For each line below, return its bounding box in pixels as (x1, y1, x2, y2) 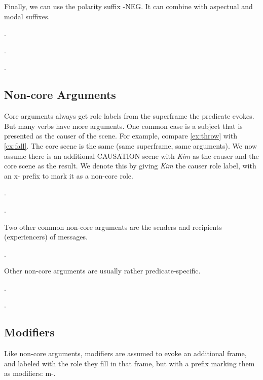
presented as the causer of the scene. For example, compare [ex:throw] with (4, 130, 237, 141)
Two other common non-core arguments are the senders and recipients (4, 221, 222, 232)
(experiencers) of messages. (4, 231, 88, 242)
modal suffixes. (4, 11, 50, 21)
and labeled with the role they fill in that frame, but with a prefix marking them (4, 358, 255, 368)
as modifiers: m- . (4, 368, 56, 378)
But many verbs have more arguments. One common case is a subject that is (4, 120, 243, 131)
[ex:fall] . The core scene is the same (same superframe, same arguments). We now (4, 140, 257, 151)
